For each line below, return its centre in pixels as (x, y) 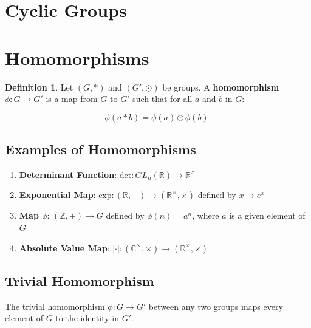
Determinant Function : (68, 174)
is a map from (72, 99)
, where (206, 215)
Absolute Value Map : (64, 248)
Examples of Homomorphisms (101, 149)
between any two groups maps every (216, 306)
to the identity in (87, 318)
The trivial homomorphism (55, 306)
